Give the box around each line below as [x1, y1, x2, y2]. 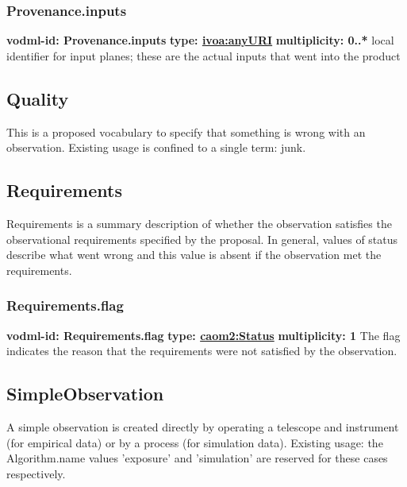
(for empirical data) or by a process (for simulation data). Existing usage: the [6, 434, 383, 450]
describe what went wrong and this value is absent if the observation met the [6, 246, 382, 263]
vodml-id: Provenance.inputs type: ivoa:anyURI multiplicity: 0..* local [6, 32, 394, 48]
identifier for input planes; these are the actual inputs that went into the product [6, 47, 401, 64]
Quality [6, 86, 69, 110]
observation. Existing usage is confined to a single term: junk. [6, 139, 306, 156]
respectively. [6, 465, 66, 481]
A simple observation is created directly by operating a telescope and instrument [6, 418, 399, 435]
